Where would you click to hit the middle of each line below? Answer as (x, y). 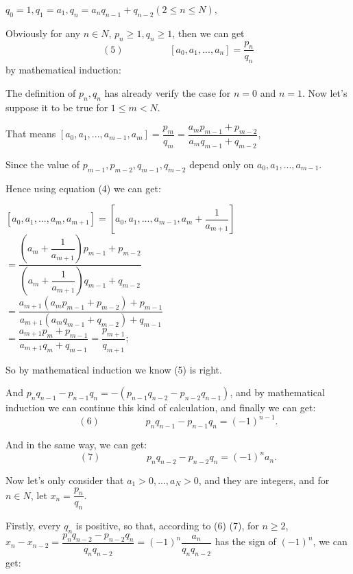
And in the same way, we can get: (76, 445)
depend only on (222, 164)
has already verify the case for (168, 92)
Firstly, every (33, 526)
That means (31, 134)
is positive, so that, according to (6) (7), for (167, 526)
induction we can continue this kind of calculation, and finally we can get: (161, 407)
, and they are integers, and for (264, 480)
